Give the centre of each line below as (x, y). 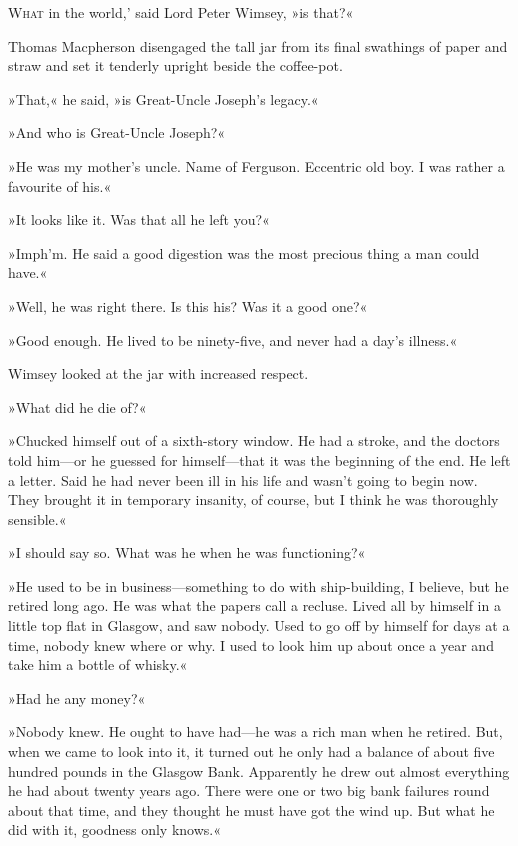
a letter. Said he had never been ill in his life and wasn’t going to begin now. (243, 479)
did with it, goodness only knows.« (114, 829)
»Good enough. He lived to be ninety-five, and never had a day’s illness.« (233, 339)
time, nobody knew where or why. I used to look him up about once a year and (251, 644)
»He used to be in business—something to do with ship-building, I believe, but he (258, 585)
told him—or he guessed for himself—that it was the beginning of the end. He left (259, 459)
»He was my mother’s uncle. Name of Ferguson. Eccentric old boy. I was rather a (256, 165)
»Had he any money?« (77, 697)
